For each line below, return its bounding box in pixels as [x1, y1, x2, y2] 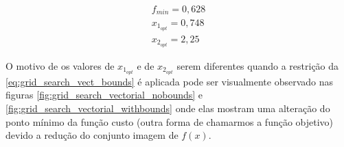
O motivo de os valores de [5, 58, 115, 72]
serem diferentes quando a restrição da [176, 58, 339, 72]
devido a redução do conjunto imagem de [5, 128, 179, 142]
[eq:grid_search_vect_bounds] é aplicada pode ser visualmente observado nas [5, 74, 334, 88]
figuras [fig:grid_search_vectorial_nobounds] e [5, 88, 203, 102]
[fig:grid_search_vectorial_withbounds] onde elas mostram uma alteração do [5, 101, 330, 116]
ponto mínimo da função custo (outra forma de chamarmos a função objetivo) [5, 114, 334, 129]
